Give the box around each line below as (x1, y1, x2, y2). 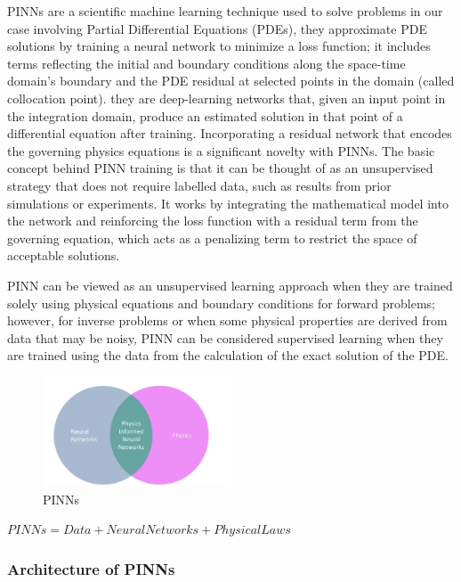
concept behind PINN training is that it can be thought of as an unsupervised (7, 159, 433, 177)
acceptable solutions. (7, 246, 120, 265)
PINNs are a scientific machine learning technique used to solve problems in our (7, 2, 443, 20)
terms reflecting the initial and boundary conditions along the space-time (7, 53, 406, 72)
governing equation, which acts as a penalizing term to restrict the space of (7, 228, 417, 247)
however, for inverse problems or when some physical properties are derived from (7, 311, 448, 330)
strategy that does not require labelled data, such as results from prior (7, 176, 392, 194)
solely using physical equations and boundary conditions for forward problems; (7, 293, 436, 312)
